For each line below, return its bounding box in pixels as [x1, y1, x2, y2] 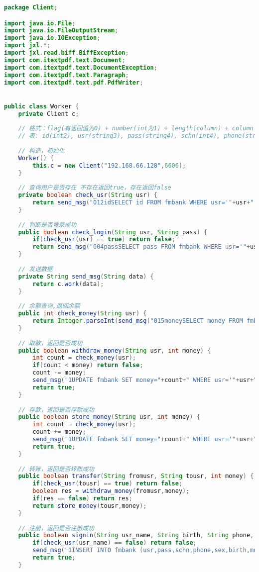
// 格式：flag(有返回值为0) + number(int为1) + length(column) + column [18, 125, 254, 132]
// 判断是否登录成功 [18, 221, 77, 228]
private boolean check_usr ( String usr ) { [18, 191, 157, 199]
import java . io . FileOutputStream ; [4, 27, 119, 34]
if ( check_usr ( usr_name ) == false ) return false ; [32, 539, 197, 547]
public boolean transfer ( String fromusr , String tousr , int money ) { [18, 473, 254, 480]
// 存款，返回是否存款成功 [18, 406, 94, 413]
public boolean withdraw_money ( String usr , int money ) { [18, 347, 211, 354]
